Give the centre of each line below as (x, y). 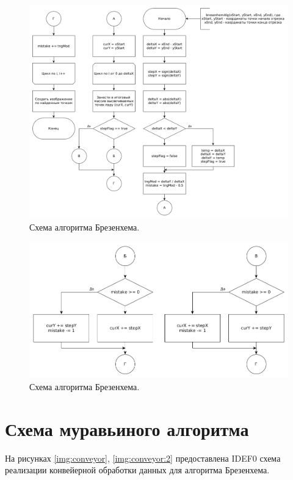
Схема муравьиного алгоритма (127, 428)
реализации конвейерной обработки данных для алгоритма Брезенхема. (137, 470)
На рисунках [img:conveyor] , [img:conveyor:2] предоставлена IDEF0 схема (143, 458)
